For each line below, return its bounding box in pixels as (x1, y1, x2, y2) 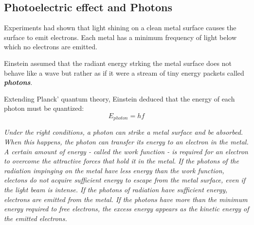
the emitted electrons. (4, 213, 67, 223)
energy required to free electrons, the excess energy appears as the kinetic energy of (4, 204, 249, 214)
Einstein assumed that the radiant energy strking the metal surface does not (4, 58, 232, 68)
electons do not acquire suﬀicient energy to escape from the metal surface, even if (4, 175, 246, 185)
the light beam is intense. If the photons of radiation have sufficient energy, (4, 184, 228, 194)
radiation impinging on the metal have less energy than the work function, (4, 165, 224, 175)
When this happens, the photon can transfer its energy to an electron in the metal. (4, 137, 249, 146)
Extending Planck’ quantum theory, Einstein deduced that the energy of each (4, 93, 235, 103)
